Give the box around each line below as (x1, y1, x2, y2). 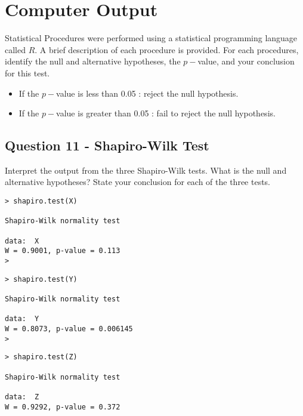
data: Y (5, 315, 39, 323)
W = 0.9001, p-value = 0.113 (5, 246, 120, 255)
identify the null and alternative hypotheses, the (5, 55, 181, 67)
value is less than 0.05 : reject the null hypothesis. (56, 87, 239, 99)
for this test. (5, 66, 50, 79)
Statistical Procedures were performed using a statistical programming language (5, 32, 298, 44)
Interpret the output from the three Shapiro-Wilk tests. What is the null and (5, 164, 287, 176)
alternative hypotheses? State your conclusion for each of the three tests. (5, 175, 271, 188)
